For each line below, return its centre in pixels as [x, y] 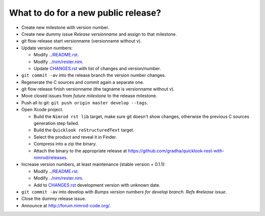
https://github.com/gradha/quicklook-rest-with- [176, 151]
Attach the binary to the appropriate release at [80, 151]
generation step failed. [56, 123]
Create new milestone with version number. [65, 27]
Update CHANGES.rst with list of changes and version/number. [97, 68]
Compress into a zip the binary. [65, 144]
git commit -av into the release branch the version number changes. [94, 75]
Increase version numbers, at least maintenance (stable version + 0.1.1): [93, 165]
